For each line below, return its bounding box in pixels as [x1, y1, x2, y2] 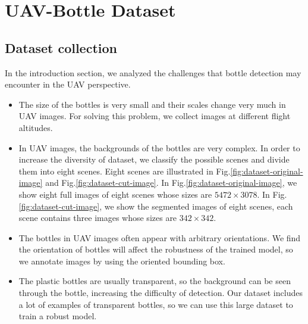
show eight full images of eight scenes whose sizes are [18, 188, 212, 200]
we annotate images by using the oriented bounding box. [18, 254, 225, 267]
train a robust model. [18, 310, 97, 322]
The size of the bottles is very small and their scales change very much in [18, 98, 286, 110]
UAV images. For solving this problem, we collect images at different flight [18, 110, 291, 122]
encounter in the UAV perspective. [5, 78, 131, 91]
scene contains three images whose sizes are [18, 211, 177, 224]
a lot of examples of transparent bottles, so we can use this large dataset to [18, 298, 293, 310]
